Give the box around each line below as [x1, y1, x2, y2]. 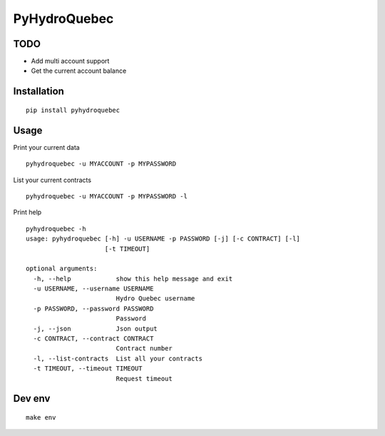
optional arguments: [26, 265, 98, 273]
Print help [13, 208, 42, 217]
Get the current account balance [31, 66, 127, 75]
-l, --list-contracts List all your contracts [33, 354, 203, 363]
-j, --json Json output [33, 325, 158, 333]
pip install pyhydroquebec [26, 106, 120, 114]
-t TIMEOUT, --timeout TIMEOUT [33, 365, 143, 372]
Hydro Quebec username [115, 295, 195, 303]
